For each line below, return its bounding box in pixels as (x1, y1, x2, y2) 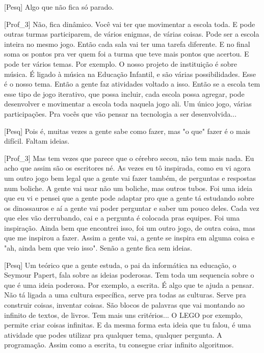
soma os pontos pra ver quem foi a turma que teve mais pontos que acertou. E (4, 48, 249, 59)
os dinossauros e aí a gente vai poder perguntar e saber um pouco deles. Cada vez (4, 202, 259, 213)
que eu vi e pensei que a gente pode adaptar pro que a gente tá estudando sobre (4, 193, 254, 203)
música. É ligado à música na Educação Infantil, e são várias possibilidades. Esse (4, 68, 256, 79)
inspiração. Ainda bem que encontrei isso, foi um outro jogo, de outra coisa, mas (4, 222, 255, 233)
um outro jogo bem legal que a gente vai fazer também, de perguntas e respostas (4, 172, 256, 183)
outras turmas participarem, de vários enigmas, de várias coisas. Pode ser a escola (4, 29, 259, 39)
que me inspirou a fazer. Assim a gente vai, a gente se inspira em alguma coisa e (4, 232, 255, 243)
